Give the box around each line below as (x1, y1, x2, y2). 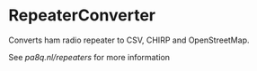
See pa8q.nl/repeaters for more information (8, 51, 171, 62)
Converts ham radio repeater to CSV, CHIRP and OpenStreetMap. (8, 35, 250, 45)
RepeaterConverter (8, 5, 156, 26)
